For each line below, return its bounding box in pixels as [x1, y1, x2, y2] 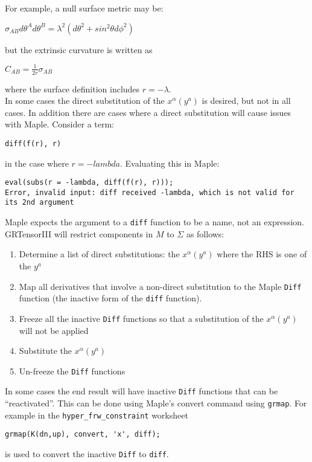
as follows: [186, 227, 224, 240]
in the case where [5, 156, 69, 169]
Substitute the [19, 344, 72, 357]
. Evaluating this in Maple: [120, 156, 220, 169]
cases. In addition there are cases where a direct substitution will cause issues [5, 106, 291, 118]
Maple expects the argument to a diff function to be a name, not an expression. [5, 216, 304, 228]
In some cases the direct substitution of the [5, 94, 165, 107]
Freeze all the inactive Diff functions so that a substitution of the [19, 312, 264, 324]
